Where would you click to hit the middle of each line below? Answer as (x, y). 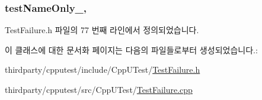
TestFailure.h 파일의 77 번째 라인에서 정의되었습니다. (102, 30)
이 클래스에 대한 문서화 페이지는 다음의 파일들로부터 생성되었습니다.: (131, 49)
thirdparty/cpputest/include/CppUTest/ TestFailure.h (103, 70)
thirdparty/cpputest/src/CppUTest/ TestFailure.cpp (99, 89)
